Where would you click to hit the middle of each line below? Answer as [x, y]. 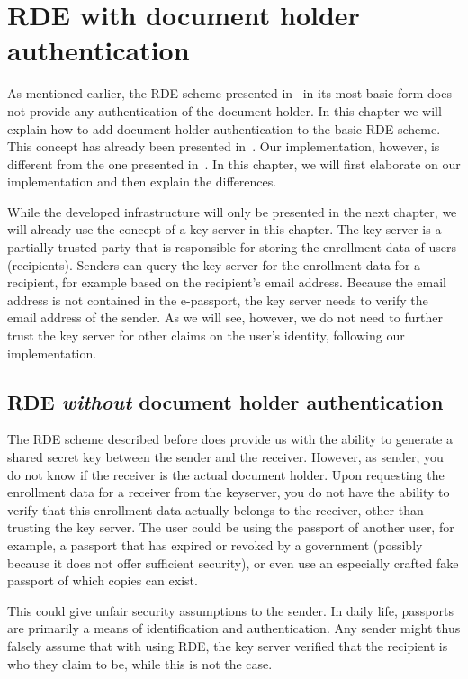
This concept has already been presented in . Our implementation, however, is [224, 146]
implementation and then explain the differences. [142, 181]
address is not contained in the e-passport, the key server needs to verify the [218, 299]
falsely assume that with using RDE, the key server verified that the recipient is [228, 645]
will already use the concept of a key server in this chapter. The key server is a [225, 229]
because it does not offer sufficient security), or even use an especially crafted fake [233, 562]
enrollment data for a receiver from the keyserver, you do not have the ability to [229, 492]
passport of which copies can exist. [103, 580]
